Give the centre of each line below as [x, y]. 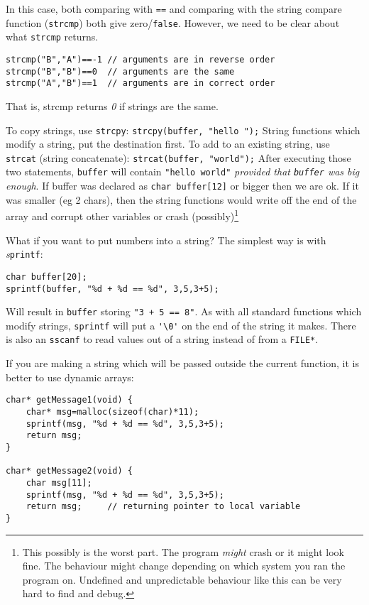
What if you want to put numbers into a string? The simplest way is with [166, 240]
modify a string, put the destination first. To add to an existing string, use [168, 144]
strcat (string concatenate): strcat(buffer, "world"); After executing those [178, 157]
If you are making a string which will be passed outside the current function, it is [182, 363]
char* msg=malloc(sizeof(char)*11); [112, 411]
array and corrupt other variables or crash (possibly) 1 [122, 215]
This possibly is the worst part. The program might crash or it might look [183, 551]
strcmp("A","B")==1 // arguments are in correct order [141, 83]
